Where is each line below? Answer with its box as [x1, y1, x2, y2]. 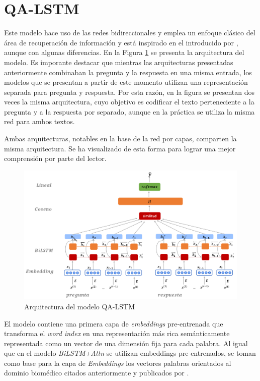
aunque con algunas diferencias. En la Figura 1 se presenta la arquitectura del [4, 47, 244, 58]
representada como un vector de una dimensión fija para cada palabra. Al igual [4, 338, 248, 348]
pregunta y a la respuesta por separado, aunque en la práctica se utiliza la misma [4, 106, 255, 117]
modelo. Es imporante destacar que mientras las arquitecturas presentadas [4, 57, 233, 67]
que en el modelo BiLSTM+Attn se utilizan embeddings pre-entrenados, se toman [4, 348, 256, 358]
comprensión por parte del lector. [4, 153, 107, 164]
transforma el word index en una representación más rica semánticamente [4, 328, 230, 339]
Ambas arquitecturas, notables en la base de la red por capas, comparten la [4, 133, 237, 144]
